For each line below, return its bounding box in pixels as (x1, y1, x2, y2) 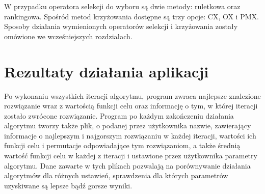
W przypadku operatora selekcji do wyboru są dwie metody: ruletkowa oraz (4, 1, 241, 11)
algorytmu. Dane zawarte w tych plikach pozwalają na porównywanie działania (4, 160, 251, 171)
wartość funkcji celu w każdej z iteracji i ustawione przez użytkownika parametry (4, 150, 257, 161)
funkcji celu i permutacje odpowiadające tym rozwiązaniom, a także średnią (4, 140, 241, 151)
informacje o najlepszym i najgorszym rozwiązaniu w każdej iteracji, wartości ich (4, 130, 256, 141)
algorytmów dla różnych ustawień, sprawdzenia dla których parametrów (4, 170, 228, 181)
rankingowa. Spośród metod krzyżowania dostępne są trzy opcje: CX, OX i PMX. (4, 11, 259, 21)
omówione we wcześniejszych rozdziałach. (4, 31, 132, 41)
